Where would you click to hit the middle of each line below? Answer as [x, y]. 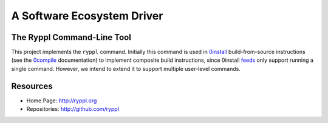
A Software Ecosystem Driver [87, 16]
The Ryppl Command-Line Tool [71, 37]
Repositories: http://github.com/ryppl [73, 109]
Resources [32, 86]
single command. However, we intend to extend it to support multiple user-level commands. [126, 68]
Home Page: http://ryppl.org [62, 101]
